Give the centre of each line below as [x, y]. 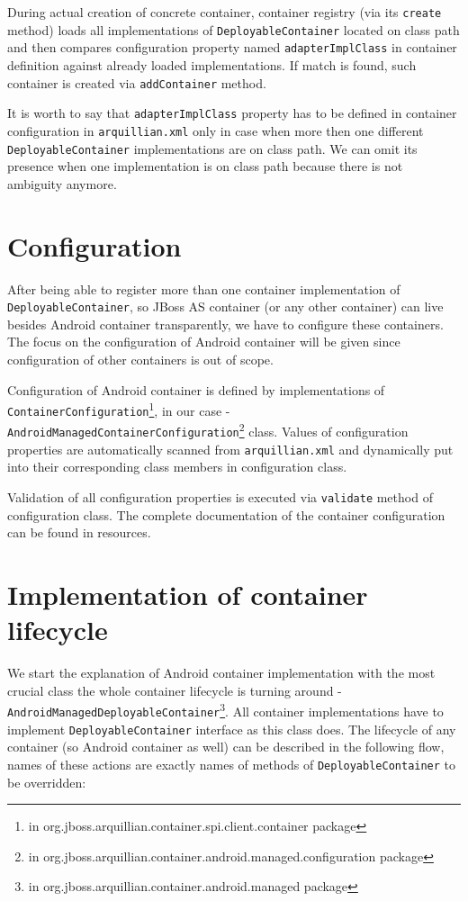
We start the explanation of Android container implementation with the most [221, 673]
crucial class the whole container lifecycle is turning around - [175, 690]
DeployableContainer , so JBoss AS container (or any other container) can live [225, 306]
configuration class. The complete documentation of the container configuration [226, 514]
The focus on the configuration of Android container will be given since [204, 342]
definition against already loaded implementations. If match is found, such [212, 64]
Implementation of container [188, 595]
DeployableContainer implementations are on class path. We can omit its [212, 148]
